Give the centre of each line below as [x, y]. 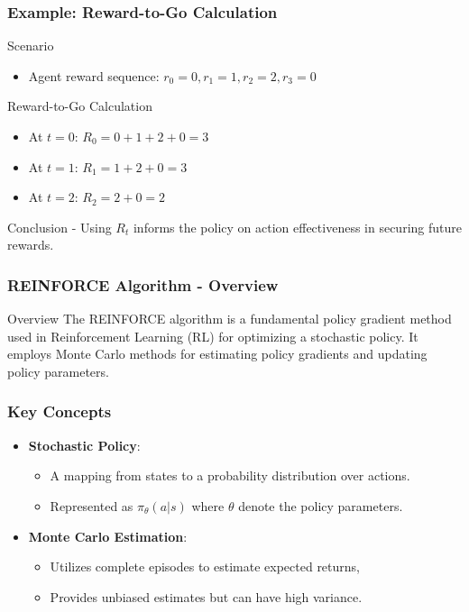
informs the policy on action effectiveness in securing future [297, 227]
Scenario [31, 46]
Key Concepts [60, 411]
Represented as [92, 505]
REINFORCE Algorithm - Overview [143, 284]
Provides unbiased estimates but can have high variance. [206, 596]
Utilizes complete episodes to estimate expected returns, [205, 566]
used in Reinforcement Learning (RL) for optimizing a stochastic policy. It [213, 336]
